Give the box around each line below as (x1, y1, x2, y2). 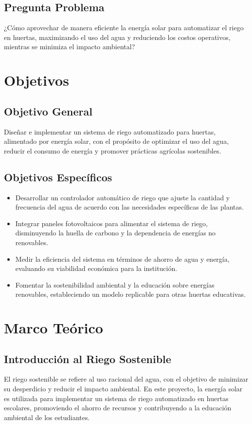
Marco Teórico (4, 318, 103, 338)
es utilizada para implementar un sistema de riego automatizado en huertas (4, 393, 229, 403)
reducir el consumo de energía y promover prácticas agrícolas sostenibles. (4, 145, 221, 155)
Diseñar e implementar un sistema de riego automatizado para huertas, (4, 126, 216, 136)
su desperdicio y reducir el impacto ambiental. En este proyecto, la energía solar (4, 384, 243, 394)
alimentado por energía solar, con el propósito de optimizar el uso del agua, (4, 136, 229, 146)
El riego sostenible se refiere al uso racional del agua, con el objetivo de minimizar (4, 374, 249, 384)
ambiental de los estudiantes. (4, 412, 90, 422)
